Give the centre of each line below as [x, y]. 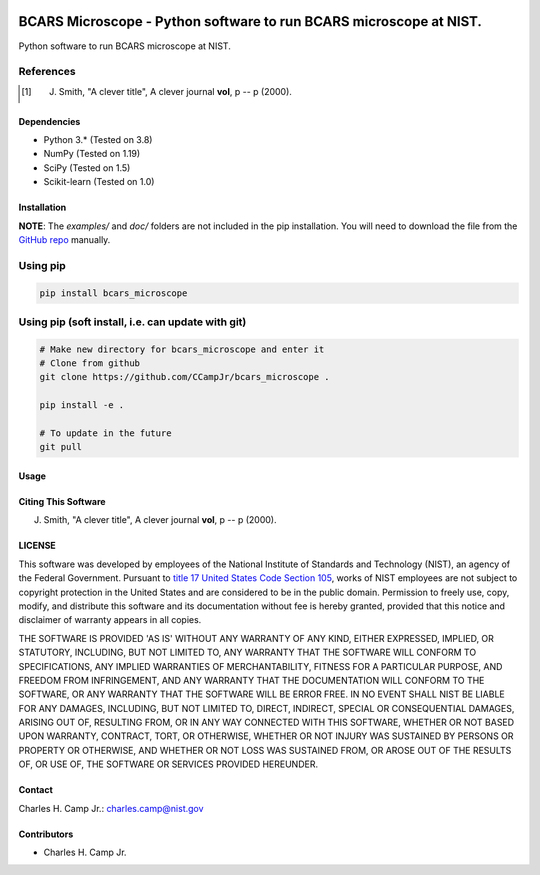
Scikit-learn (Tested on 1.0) [99, 182]
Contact [36, 790]
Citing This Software [62, 502]
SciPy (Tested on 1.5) [87, 167]
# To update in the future [105, 433]
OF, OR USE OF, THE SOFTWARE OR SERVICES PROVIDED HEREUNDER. [168, 764]
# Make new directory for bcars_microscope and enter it [182, 349]
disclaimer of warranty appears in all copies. [110, 620]
